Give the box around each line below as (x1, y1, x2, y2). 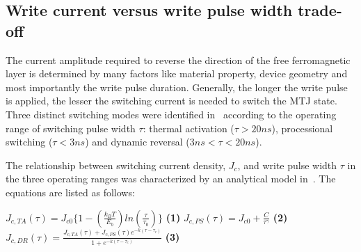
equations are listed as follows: (6, 184, 135, 199)
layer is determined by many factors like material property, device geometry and (6, 66, 348, 81)
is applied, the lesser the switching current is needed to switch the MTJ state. (6, 93, 337, 108)
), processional (271, 120, 333, 135)
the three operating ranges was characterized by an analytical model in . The (6, 171, 336, 186)
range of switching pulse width (6, 120, 136, 135)
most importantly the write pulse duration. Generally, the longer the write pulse (6, 79, 348, 94)
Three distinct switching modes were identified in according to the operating (6, 107, 337, 121)
